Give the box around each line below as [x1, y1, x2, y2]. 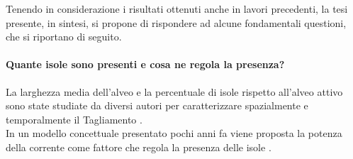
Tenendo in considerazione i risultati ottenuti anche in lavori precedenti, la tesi [6, 1, 348, 16]
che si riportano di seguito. [6, 29, 122, 44]
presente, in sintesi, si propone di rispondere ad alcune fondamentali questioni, [6, 15, 347, 30]
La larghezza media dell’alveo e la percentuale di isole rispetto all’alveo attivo [6, 84, 343, 99]
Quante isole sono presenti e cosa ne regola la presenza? [6, 57, 285, 72]
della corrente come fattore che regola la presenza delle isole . [6, 139, 271, 154]
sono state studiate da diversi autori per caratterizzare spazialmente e [6, 98, 308, 113]
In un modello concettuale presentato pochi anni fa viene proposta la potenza [6, 126, 342, 141]
